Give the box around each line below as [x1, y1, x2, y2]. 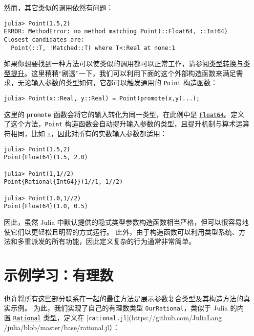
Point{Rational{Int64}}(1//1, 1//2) [4, 178, 123, 186]
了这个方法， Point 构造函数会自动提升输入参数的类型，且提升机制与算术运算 [4, 119, 250, 129]
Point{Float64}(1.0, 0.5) [4, 203, 88, 210]
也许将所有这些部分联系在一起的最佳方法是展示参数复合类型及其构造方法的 [4, 293, 243, 303]
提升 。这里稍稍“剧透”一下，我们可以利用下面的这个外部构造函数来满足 [10, 68, 236, 78]
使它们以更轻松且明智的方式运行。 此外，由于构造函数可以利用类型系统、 [4, 226, 239, 237]
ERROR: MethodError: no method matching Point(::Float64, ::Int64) [4, 28, 228, 35]
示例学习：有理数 [4, 264, 114, 285]
